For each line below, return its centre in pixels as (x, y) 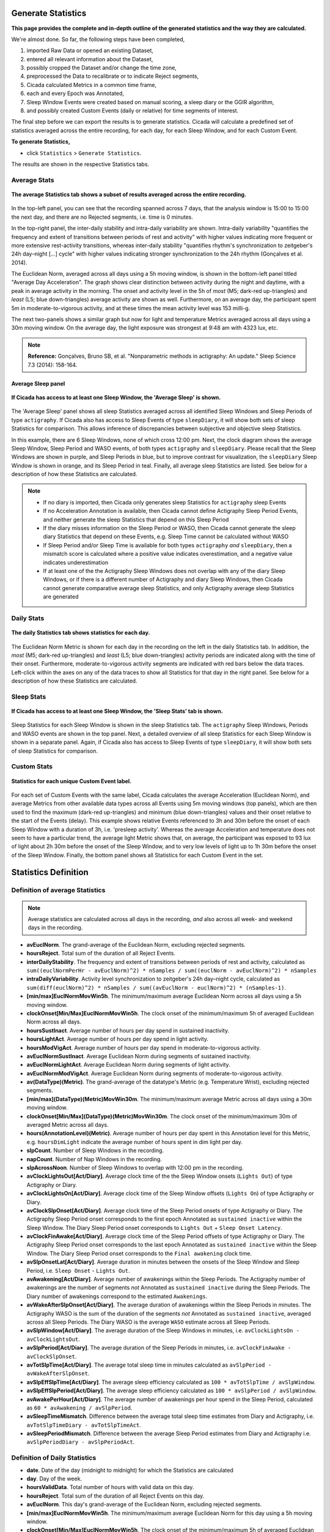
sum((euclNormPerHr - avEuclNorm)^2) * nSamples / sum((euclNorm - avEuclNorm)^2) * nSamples (172, 970)
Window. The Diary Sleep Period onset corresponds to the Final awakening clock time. (139, 1253)
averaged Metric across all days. (68, 1125)
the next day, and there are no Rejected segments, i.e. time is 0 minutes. (102, 217)
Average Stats (33, 180)
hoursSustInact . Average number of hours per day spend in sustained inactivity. (128, 1030)
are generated (61, 597)
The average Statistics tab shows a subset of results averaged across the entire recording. (129, 194)
